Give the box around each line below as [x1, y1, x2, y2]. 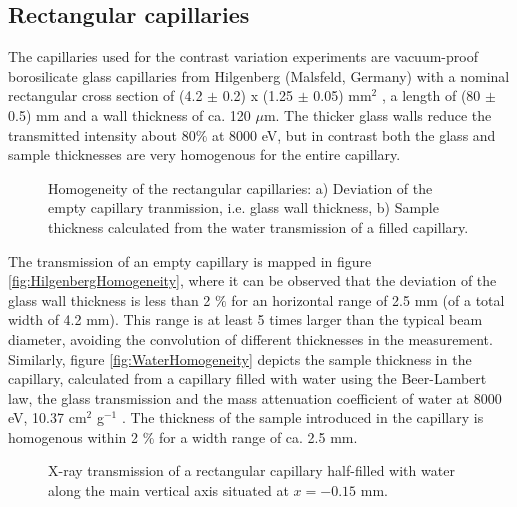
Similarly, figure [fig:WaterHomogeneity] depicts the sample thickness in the [8, 348, 472, 369]
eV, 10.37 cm [8, 407, 87, 428]
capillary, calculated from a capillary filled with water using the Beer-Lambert [8, 368, 487, 389]
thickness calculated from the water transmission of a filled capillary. [48, 216, 469, 237]
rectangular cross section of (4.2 [8, 85, 203, 106]
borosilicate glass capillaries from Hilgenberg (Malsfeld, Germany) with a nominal [8, 65, 510, 86]
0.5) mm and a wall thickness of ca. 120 [8, 104, 251, 125]
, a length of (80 [381, 85, 481, 106]
